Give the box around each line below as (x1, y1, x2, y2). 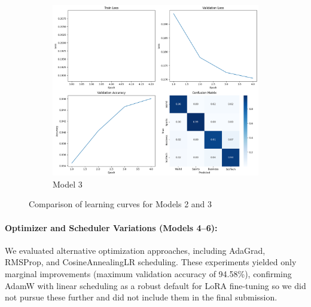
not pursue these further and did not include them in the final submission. (5, 291, 278, 303)
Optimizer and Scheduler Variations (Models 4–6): (5, 221, 218, 234)
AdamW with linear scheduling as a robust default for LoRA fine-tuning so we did (5, 279, 306, 291)
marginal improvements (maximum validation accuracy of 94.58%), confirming (5, 267, 292, 280)
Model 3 (53, 177, 83, 190)
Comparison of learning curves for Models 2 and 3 (29, 198, 212, 210)
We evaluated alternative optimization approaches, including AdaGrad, (5, 244, 266, 256)
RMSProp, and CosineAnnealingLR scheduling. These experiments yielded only (5, 256, 297, 268)
